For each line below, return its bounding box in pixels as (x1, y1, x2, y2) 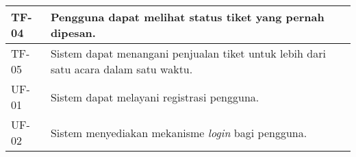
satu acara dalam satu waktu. (50, 61, 193, 77)
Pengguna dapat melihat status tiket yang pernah (50, 9, 325, 25)
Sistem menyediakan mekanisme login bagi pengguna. (50, 124, 307, 141)
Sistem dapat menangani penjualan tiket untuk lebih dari (50, 45, 326, 61)
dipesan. (50, 25, 96, 40)
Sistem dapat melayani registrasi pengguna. (50, 88, 259, 105)
